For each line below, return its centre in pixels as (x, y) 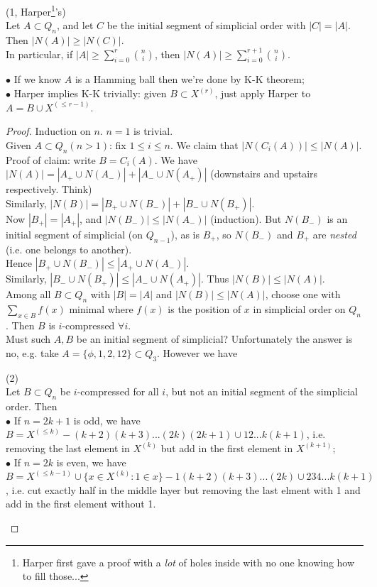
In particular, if (39, 54)
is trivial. (153, 131)
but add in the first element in (227, 448)
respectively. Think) (49, 189)
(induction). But (246, 218)
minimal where (101, 308)
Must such (28, 339)
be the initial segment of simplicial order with (206, 25)
